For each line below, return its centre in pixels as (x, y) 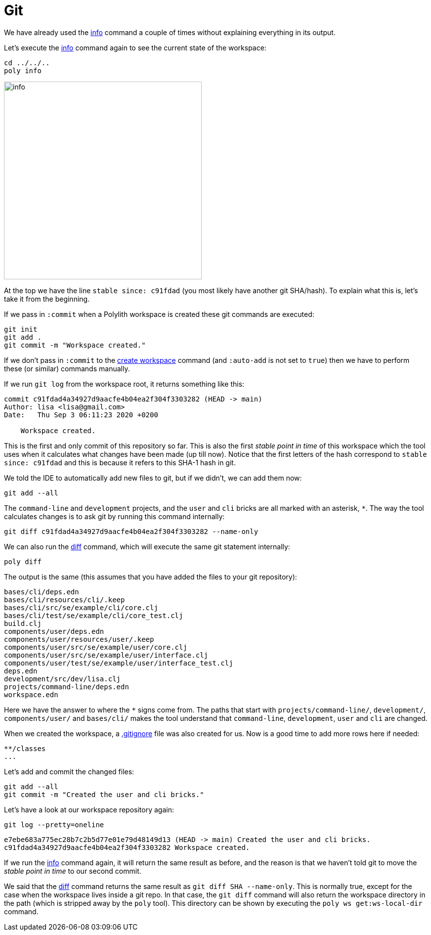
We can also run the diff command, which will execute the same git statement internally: (147, 546)
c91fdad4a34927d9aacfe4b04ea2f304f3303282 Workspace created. (127, 847)
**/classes (25, 748)
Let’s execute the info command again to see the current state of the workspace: (135, 47)
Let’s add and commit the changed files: (69, 771)
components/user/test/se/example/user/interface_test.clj (119, 663)
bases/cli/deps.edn (42, 592)
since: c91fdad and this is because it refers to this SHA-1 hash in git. (120, 462)
